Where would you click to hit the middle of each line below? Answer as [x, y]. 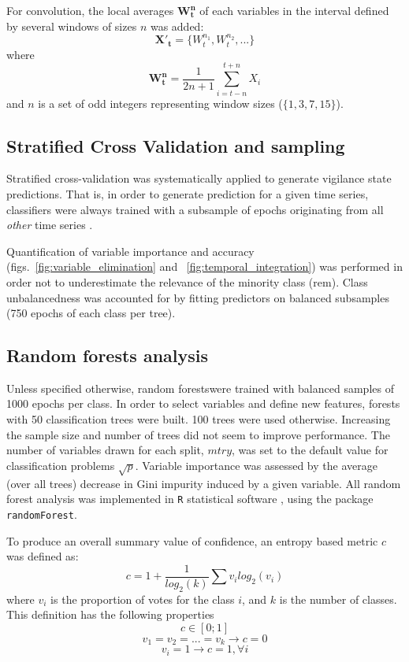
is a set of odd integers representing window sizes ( [160, 103]
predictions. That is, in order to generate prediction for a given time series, [188, 193]
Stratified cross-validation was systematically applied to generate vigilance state [199, 178]
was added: [177, 26]
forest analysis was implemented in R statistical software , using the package [190, 499]
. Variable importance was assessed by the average [256, 465]
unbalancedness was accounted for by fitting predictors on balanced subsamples [198, 297]
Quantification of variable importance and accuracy [130, 251]
